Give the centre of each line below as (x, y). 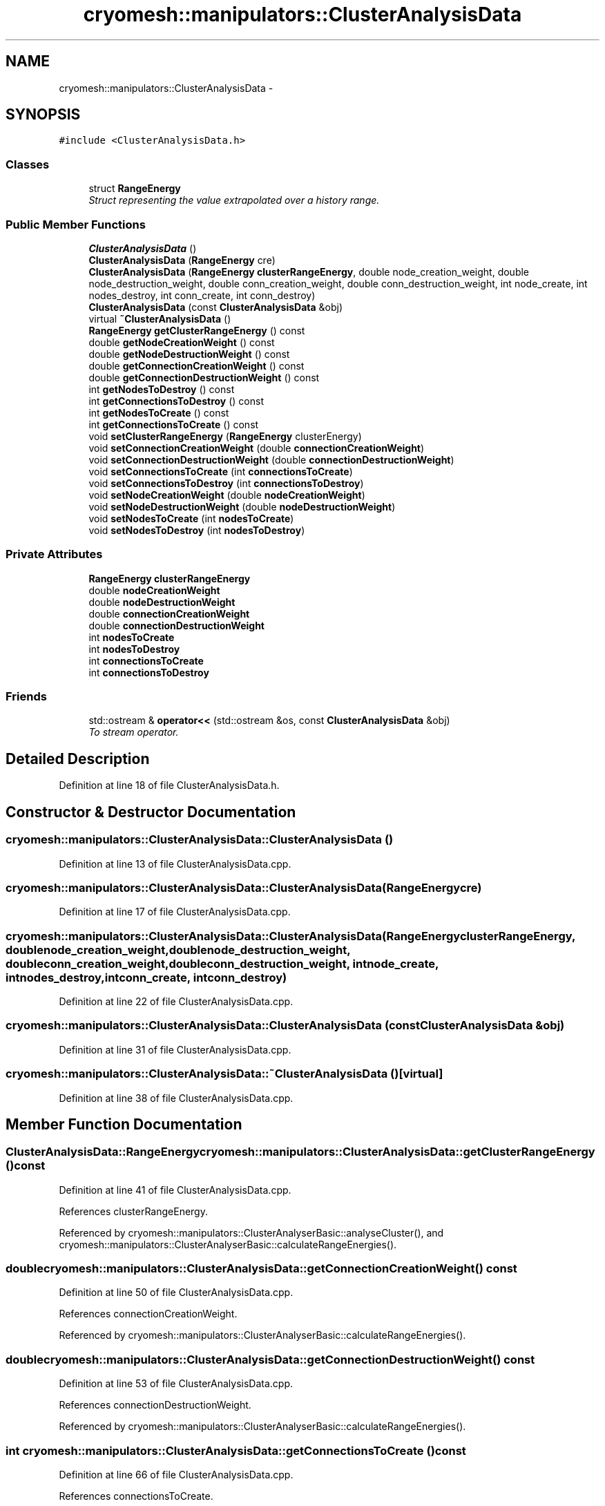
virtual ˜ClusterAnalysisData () (160, 318)
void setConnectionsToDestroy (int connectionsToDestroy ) (226, 483)
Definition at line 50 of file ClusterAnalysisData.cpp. (176, 1293)
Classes (28, 164)
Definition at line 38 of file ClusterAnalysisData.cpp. (176, 1098)
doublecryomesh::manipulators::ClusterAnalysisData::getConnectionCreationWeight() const (261, 1269)
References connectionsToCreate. (136, 1496)
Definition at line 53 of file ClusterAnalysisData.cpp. (176, 1384)
